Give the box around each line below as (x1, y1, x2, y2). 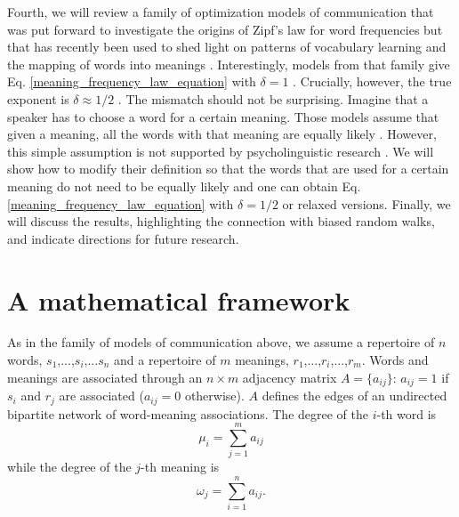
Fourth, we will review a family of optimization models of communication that (7, 3, 434, 20)
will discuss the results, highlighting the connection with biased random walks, (7, 212, 435, 230)
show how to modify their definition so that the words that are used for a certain (7, 159, 449, 178)
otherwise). (184, 386, 245, 405)
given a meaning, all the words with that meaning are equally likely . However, (7, 125, 437, 143)
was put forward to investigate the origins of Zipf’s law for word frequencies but (7, 20, 443, 38)
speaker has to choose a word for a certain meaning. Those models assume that (7, 107, 439, 125)
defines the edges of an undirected (262, 386, 447, 405)
